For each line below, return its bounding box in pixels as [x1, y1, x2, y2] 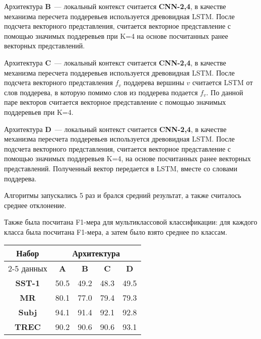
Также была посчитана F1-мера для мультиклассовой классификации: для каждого [4, 217, 257, 227]
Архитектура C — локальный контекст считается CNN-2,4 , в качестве [4, 57, 226, 67]
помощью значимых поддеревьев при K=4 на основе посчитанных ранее [4, 30, 228, 41]
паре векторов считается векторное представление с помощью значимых [4, 97, 226, 107]
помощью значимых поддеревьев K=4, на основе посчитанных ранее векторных [4, 153, 251, 164]
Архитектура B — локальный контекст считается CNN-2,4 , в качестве [4, 1, 226, 11]
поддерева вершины [123, 77, 184, 88]
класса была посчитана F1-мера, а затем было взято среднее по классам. [4, 226, 227, 237]
